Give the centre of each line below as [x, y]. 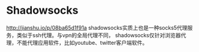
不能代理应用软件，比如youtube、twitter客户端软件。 [82, 42]
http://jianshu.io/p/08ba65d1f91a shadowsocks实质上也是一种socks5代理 [97, 27]
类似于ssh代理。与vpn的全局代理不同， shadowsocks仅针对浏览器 [99, 35]
